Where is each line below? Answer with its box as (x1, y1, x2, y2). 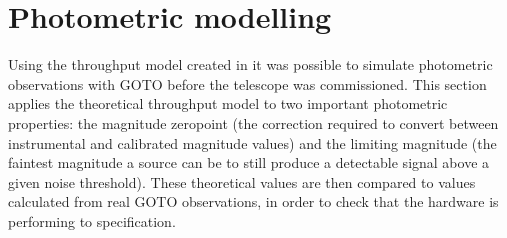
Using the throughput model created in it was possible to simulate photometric (8, 54, 493, 75)
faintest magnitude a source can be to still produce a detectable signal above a (8, 152, 490, 173)
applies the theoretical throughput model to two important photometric (8, 93, 448, 114)
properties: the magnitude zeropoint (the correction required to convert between (8, 112, 499, 133)
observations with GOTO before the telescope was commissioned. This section (8, 73, 487, 94)
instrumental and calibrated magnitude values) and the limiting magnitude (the (8, 132, 497, 153)
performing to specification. (8, 210, 176, 231)
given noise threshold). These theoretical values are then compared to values (8, 171, 476, 192)
